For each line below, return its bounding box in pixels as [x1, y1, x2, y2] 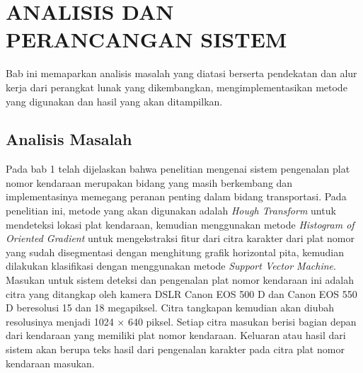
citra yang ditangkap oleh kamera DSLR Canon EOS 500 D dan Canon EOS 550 [6, 286, 357, 301]
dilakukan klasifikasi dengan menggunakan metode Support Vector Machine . [6, 258, 336, 273]
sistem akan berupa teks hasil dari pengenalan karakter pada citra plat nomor [6, 342, 345, 357]
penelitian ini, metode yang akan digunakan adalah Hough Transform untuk [6, 203, 336, 218]
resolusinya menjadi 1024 [6, 314, 114, 328]
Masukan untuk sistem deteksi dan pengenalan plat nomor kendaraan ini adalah [6, 272, 354, 287]
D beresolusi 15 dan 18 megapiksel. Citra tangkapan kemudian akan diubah [6, 300, 335, 315]
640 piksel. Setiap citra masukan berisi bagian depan [127, 314, 357, 328]
